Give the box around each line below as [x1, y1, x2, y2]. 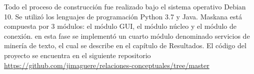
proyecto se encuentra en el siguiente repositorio [4, 50, 151, 60]
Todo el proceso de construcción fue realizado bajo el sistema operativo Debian [4, 1, 246, 11]
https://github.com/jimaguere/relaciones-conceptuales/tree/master [4, 60, 209, 70]
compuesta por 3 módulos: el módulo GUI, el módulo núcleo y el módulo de [4, 21, 237, 31]
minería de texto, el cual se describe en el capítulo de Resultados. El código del [4, 40, 246, 51]
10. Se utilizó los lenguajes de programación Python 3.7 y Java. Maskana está [4, 11, 242, 21]
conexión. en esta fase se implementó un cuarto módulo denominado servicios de [4, 30, 250, 41]
